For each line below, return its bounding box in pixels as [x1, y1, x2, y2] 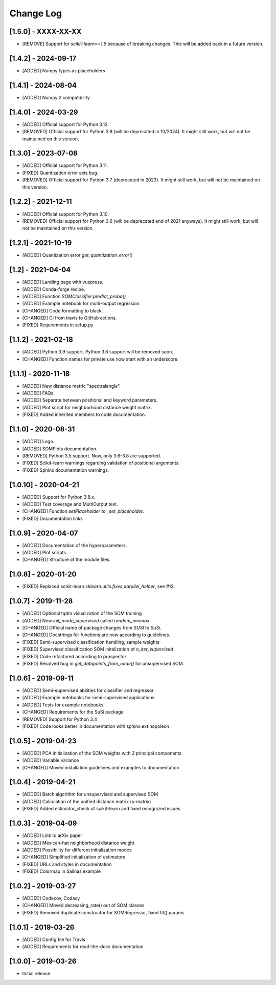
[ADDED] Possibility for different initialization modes [22, 847, 132, 853]
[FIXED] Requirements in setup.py [22, 322, 94, 328]
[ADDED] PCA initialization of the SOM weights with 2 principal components [22, 750, 182, 756]
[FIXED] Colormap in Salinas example [22, 868, 101, 874]
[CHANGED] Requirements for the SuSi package [22, 709, 124, 715]
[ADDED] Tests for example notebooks [22, 702, 104, 708]
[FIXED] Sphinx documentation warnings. [22, 467, 109, 473]
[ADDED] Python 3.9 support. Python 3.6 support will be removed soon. [22, 349, 174, 355]
